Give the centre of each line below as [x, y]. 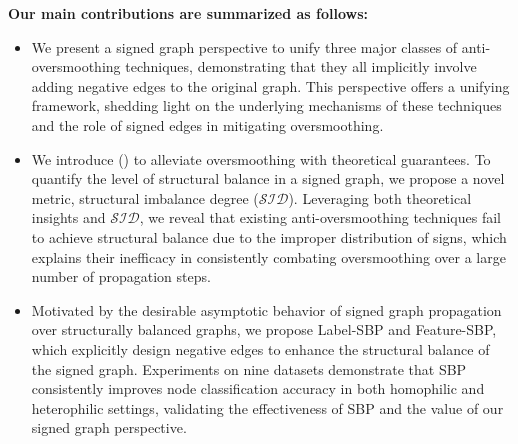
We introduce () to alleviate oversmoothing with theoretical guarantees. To [261, 158]
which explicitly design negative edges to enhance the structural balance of [260, 348]
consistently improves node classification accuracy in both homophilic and [258, 388]
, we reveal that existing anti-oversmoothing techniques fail [320, 217]
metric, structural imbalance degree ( [145, 197]
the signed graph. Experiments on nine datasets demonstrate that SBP [249, 368]
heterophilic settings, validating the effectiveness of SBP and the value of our [267, 407]
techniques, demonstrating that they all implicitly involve [301, 66]
